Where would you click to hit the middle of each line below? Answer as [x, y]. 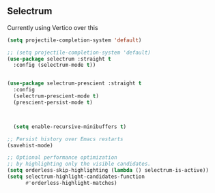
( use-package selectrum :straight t [59, 59]
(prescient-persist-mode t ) [53, 102]
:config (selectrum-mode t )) [55, 65]
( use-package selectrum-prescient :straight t [74, 84]
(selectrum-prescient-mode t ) [56, 96]
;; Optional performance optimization [62, 158]
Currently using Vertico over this [53, 27]
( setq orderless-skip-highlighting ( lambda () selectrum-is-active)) [108, 170]
